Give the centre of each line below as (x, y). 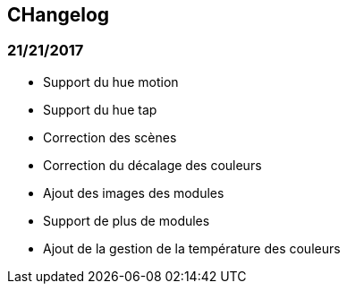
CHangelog (59, 15)
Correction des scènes (110, 137)
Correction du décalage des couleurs (152, 165)
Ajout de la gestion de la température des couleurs (192, 248)
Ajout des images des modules (134, 193)
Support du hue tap (100, 109)
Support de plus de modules (127, 220)
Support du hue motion (111, 81)
